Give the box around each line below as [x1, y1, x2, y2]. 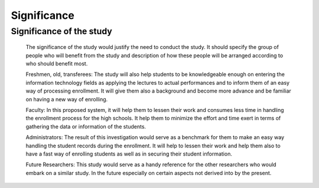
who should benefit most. [25, 60, 88, 67]
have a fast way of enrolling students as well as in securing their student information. [25, 150, 233, 157]
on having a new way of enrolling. [25, 95, 108, 103]
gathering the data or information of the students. [25, 123, 147, 130]
